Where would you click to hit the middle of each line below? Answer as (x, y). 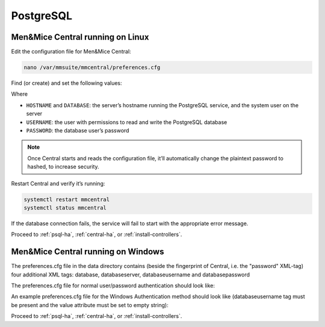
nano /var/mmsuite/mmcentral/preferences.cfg (92, 67)
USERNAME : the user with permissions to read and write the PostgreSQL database (127, 122)
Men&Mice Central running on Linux (80, 37)
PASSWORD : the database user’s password (78, 130)
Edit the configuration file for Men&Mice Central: (71, 52)
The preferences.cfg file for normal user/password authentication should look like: (113, 285)
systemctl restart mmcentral (67, 199)
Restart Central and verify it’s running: (58, 183)
